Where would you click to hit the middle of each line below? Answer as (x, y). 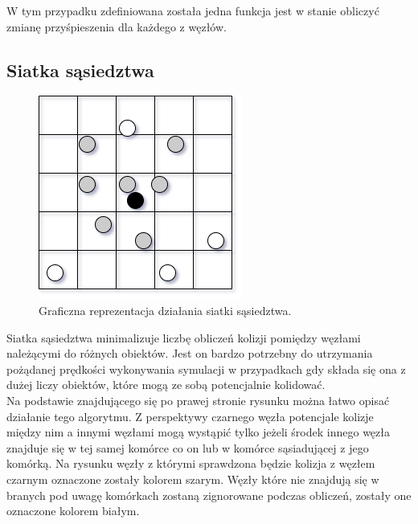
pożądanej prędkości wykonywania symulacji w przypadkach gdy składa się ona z (206, 368)
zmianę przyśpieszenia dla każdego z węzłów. (117, 26)
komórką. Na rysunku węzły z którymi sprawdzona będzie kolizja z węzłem (191, 463)
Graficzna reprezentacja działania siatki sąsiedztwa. (165, 310)
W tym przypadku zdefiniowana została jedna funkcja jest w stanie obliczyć (193, 10)
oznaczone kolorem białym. (73, 511)
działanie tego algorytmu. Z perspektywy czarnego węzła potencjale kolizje (190, 416)
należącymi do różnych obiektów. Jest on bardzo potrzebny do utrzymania (190, 353)
